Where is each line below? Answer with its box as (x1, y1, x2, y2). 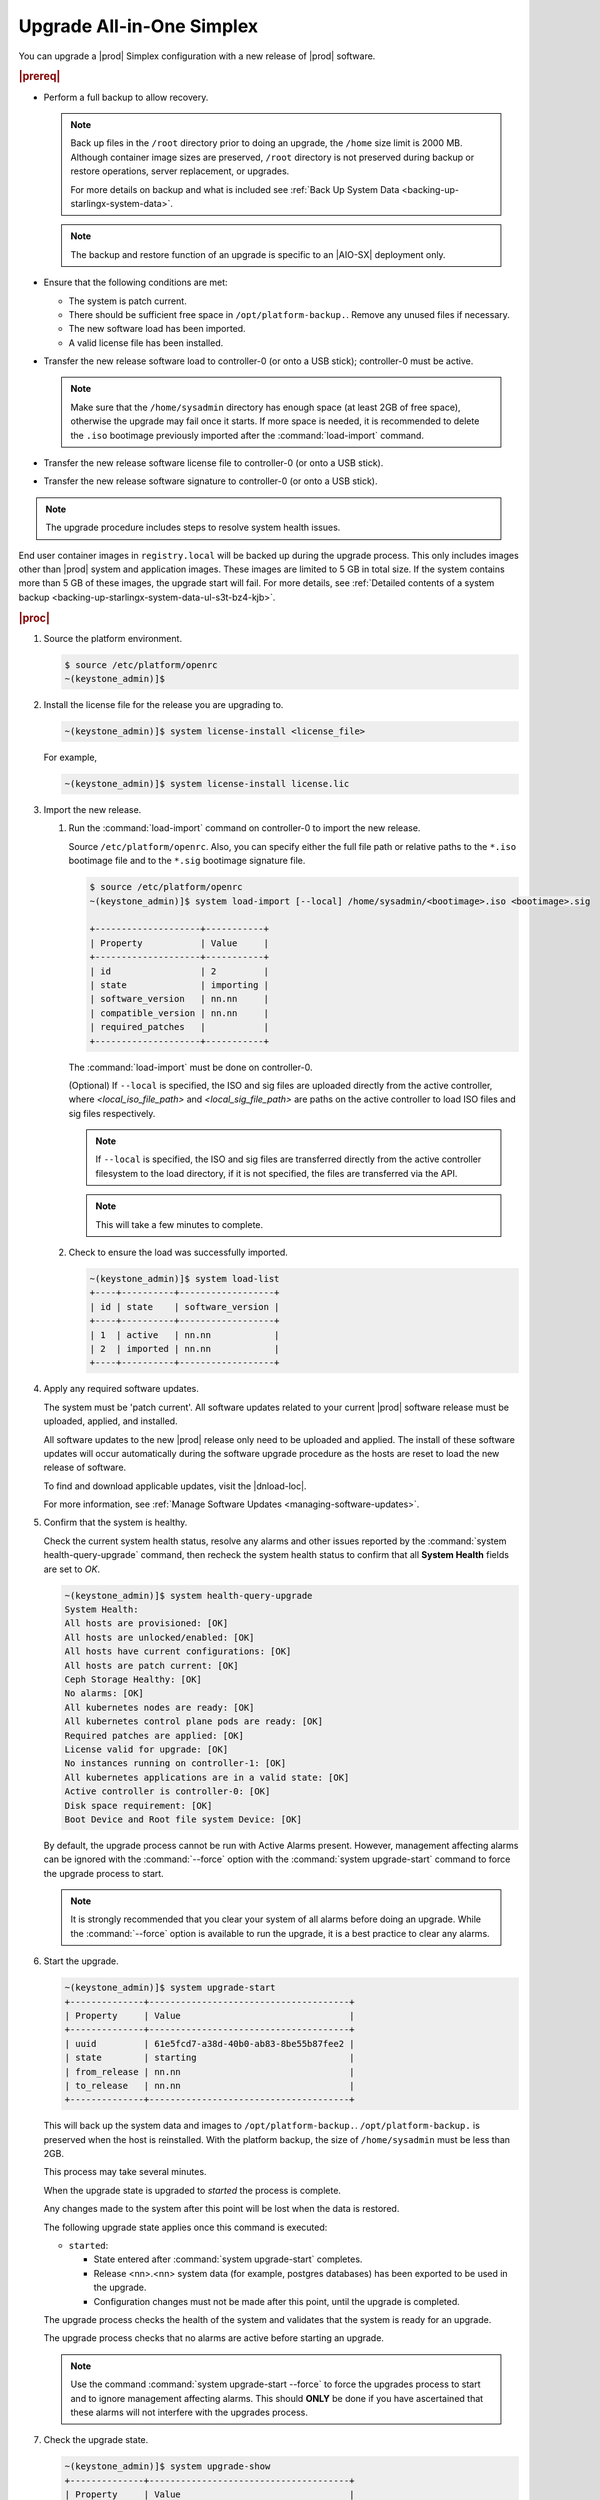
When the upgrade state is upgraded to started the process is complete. (43, 2184, 342, 2196)
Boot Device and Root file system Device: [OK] (64, 1813, 302, 1825)
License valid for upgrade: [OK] (64, 1743, 229, 1755)
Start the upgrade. (43, 1955, 119, 1967)
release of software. (43, 1461, 127, 1474)
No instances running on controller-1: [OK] (64, 1758, 287, 1769)
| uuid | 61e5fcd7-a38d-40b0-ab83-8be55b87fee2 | (64, 2038, 355, 2049)
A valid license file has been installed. (68, 336, 224, 349)
